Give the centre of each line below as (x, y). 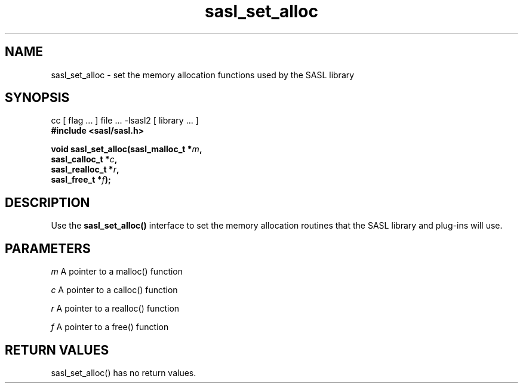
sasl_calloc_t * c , (84, 159)
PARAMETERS (48, 248)
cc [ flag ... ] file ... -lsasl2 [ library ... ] (125, 121)
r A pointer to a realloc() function (115, 309)
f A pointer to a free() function (110, 327)
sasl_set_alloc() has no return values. (124, 372)
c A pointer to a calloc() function (114, 290)
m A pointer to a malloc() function (117, 272)
